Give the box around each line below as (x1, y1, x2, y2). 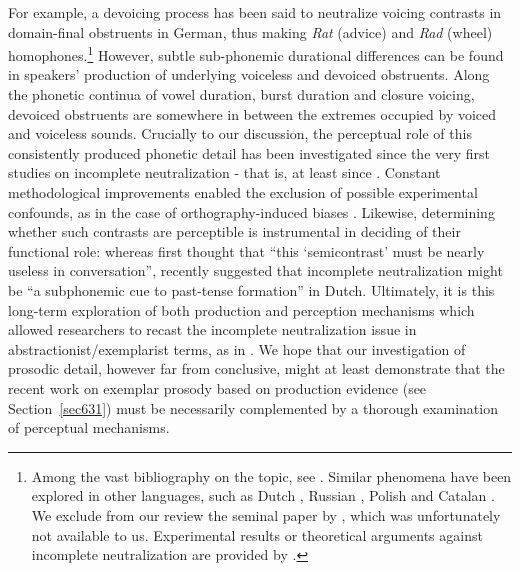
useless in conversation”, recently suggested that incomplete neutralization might (8, 260, 503, 281)
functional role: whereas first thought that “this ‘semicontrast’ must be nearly (8, 240, 485, 261)
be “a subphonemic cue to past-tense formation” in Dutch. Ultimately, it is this (8, 279, 495, 300)
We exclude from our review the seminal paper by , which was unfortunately (31, 504, 501, 525)
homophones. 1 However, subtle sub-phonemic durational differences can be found (8, 42, 504, 65)
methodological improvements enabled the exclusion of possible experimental (8, 182, 478, 202)
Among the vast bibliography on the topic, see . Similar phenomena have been (31, 465, 512, 486)
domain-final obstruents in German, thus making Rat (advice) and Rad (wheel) (8, 21, 493, 42)
